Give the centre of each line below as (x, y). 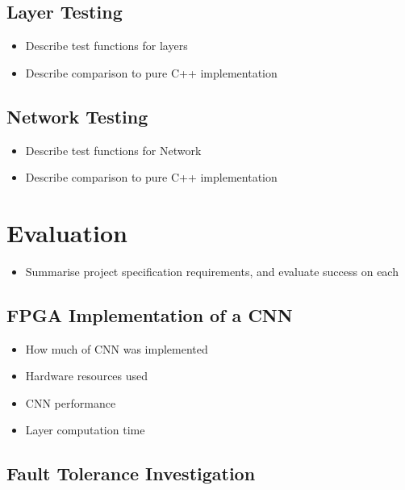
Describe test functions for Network (113, 150)
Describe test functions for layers (106, 46)
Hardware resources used (87, 376)
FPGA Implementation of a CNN (150, 314)
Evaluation (67, 232)
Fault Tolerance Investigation (131, 473)
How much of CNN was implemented (117, 348)
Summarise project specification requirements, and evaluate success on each (212, 271)
